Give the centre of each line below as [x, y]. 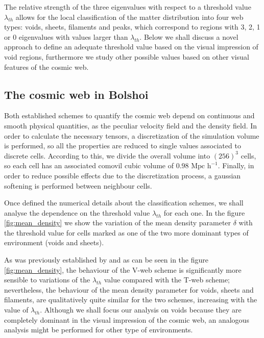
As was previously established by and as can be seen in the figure [106, 260]
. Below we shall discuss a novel [189, 36]
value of [16, 310]
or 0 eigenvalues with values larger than [66, 36]
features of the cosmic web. [46, 67]
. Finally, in [236, 165]
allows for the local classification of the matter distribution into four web [129, 17]
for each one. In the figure [204, 212]
